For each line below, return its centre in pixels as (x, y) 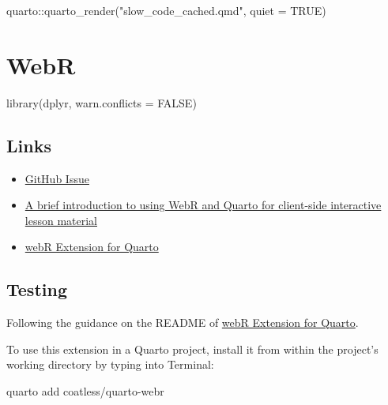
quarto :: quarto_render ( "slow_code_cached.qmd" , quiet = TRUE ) (166, 10)
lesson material (61, 220)
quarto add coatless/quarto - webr (85, 390)
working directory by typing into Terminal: (110, 364)
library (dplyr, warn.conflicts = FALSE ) (102, 102)
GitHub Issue (57, 178)
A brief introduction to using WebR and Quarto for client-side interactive (203, 205)
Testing (37, 289)
